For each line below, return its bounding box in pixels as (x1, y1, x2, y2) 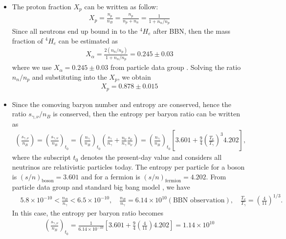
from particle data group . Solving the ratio (110, 62, 241, 72)
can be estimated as (58, 35, 118, 45)
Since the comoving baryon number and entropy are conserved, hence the (12, 99, 232, 109)
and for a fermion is (81, 171, 140, 181)
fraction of (12, 35, 43, 45)
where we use (12, 62, 52, 72)
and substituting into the (32, 71, 107, 82)
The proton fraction (12, 1, 71, 11)
